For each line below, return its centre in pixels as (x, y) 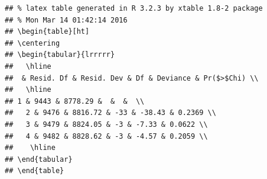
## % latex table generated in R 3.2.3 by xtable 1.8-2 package (134, 8)
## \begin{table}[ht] (47, 32)
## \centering (32, 43)
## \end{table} (35, 171)
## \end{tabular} (39, 159)
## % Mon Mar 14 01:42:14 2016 (66, 20)
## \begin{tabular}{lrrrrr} (60, 55)
